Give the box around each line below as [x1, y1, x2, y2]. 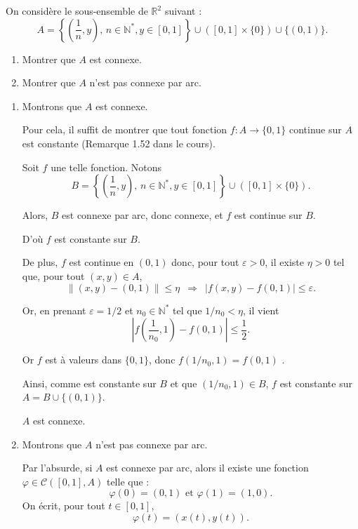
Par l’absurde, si [22, 460, 93, 475]
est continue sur [234, 208, 303, 222]
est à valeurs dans [45, 352, 122, 367]
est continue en [69, 255, 134, 269]
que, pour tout [22, 268, 85, 283]
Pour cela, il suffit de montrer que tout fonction [22, 122, 227, 137]
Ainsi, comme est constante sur [22, 375, 157, 390]
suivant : [164, 4, 202, 18]
